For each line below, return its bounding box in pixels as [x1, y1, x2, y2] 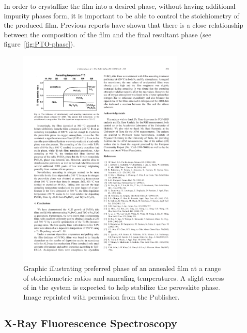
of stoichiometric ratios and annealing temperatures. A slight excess [23, 272, 224, 283]
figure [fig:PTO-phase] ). [4, 39, 75, 49]
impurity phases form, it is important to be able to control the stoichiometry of [4, 10, 239, 20]
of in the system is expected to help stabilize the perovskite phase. [23, 282, 220, 292]
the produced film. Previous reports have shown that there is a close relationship [4, 20, 244, 30]
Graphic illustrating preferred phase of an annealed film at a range [23, 263, 221, 273]
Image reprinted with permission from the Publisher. [23, 291, 180, 301]
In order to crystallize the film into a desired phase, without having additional [4, 1, 236, 11]
